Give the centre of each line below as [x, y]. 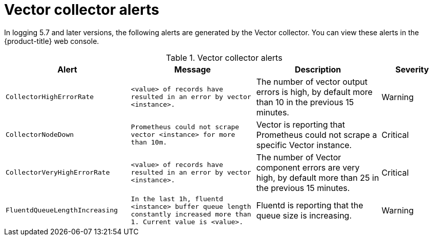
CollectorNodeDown [40, 135]
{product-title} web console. [52, 41]
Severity [412, 69]
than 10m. [149, 142]
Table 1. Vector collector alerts [224, 57]
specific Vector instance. [304, 145]
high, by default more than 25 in [318, 177]
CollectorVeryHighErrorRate [58, 173]
